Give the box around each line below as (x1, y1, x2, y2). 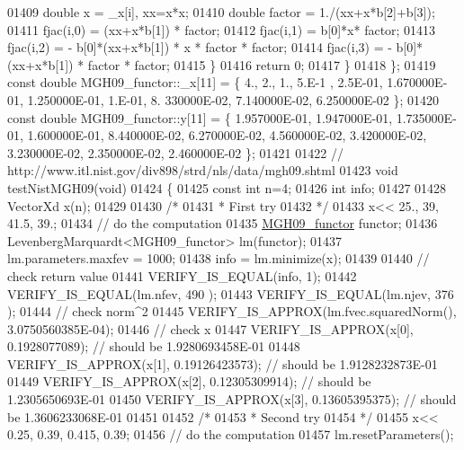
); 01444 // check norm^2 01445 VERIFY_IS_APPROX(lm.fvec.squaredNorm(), (7, 302, 457, 321)
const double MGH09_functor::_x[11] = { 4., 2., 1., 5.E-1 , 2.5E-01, (7, 73, 383, 92)
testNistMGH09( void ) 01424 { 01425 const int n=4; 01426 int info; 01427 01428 (7, 178, 447, 197)
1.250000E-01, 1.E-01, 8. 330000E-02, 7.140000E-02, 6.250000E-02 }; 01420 (27, 90, 440, 109)
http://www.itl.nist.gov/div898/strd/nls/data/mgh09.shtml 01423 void (7, 161, 398, 180)
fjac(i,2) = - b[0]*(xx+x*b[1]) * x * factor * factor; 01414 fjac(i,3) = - (7, 38, 392, 57)
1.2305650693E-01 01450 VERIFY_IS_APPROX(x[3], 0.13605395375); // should (7, 390, 457, 409)
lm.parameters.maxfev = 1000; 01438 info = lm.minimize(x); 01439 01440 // (7, 249, 430, 268)
